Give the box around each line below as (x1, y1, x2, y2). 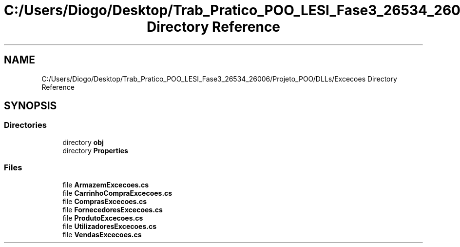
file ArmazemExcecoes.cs (62, 180, 149, 189)
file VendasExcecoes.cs (62, 230, 142, 239)
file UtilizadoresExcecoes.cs (62, 222, 156, 230)
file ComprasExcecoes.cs (62, 197, 147, 206)
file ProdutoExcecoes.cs (62, 213, 143, 222)
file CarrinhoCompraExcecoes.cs (62, 188, 172, 197)
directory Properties (62, 146, 128, 155)
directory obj (62, 138, 104, 146)
